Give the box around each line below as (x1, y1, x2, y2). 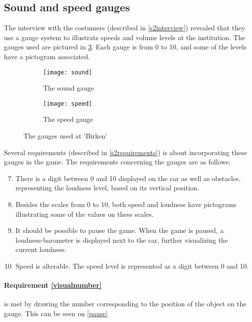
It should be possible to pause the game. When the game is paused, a (15, 225, 224, 235)
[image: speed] (43, 100, 92, 107)
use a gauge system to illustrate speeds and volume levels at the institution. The (4, 32, 245, 42)
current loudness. (15, 244, 67, 254)
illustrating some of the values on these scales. (15, 208, 154, 219)
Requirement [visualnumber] (4, 280, 102, 290)
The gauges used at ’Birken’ (23, 131, 108, 141)
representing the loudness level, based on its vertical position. (15, 183, 200, 193)
